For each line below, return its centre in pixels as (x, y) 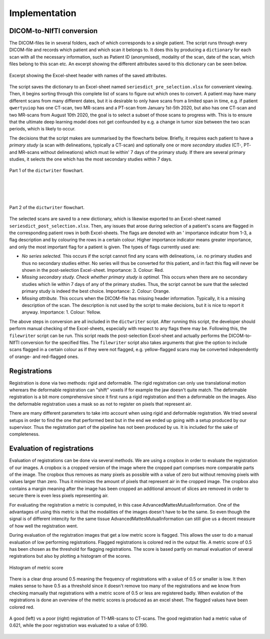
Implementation (43, 13)
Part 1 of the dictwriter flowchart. (46, 171)
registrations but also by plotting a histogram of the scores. (70, 556)
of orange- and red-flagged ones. (44, 357)
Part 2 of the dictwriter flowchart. (47, 207)
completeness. (24, 434)
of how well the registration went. (44, 526)
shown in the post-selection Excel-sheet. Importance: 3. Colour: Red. (93, 270)
